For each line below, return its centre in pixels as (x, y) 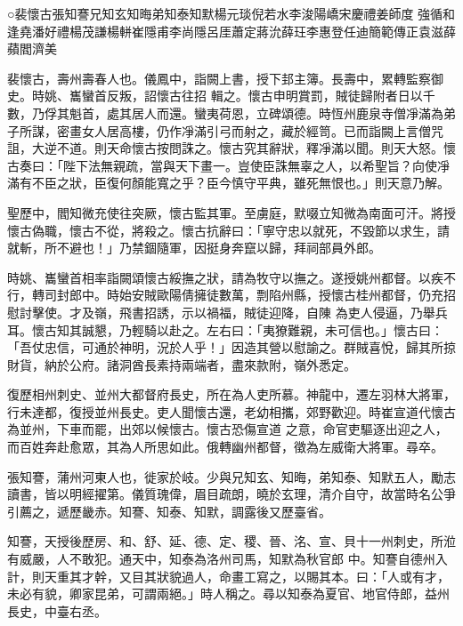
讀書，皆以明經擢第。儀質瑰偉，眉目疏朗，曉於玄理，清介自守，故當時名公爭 (231, 494)
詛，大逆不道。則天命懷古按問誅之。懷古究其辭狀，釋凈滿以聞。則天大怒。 (225, 148)
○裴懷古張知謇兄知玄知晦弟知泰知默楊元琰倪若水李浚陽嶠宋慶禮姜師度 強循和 (231, 13)
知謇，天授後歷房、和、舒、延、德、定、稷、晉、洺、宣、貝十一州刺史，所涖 (231, 541)
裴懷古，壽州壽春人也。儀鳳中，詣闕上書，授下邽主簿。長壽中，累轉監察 (219, 78)
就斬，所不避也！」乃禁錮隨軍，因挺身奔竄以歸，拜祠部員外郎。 (194, 248)
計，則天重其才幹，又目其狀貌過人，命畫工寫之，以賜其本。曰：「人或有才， (228, 576)
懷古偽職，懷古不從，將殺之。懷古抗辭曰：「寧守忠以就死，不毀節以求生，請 (228, 230)
